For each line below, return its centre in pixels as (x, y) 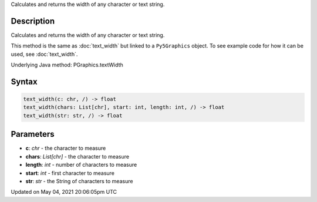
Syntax (24, 81)
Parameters (33, 134)
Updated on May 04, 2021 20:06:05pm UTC (64, 192)
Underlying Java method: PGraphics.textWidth (67, 65)
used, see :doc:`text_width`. (44, 54)
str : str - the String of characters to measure (79, 181)
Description (33, 21)
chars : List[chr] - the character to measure (77, 156)
